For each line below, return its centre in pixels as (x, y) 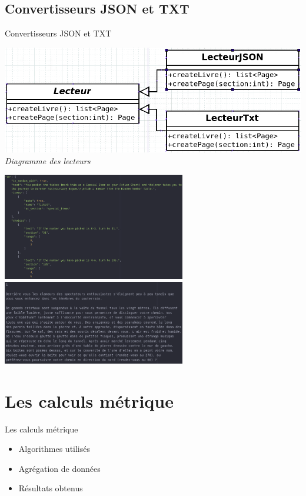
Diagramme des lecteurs (48, 160)
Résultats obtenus (51, 488)
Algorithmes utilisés (54, 449)
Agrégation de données (59, 468)
